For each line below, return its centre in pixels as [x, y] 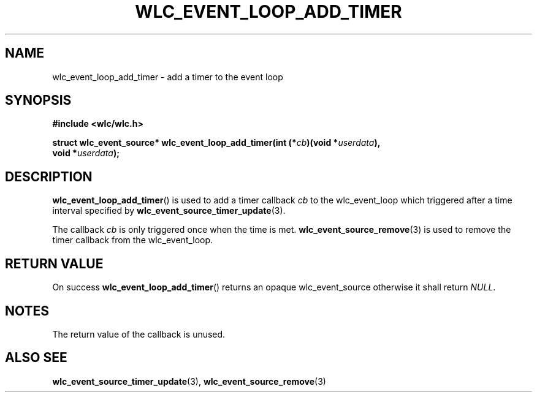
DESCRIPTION [49, 176]
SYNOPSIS [38, 100]
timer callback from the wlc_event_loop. [133, 240]
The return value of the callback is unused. [139, 334]
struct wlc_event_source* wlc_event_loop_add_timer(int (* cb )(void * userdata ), [216, 143]
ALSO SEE [36, 358]
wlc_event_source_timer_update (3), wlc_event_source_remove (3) [189, 381]
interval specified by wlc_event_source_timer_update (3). [169, 211]
